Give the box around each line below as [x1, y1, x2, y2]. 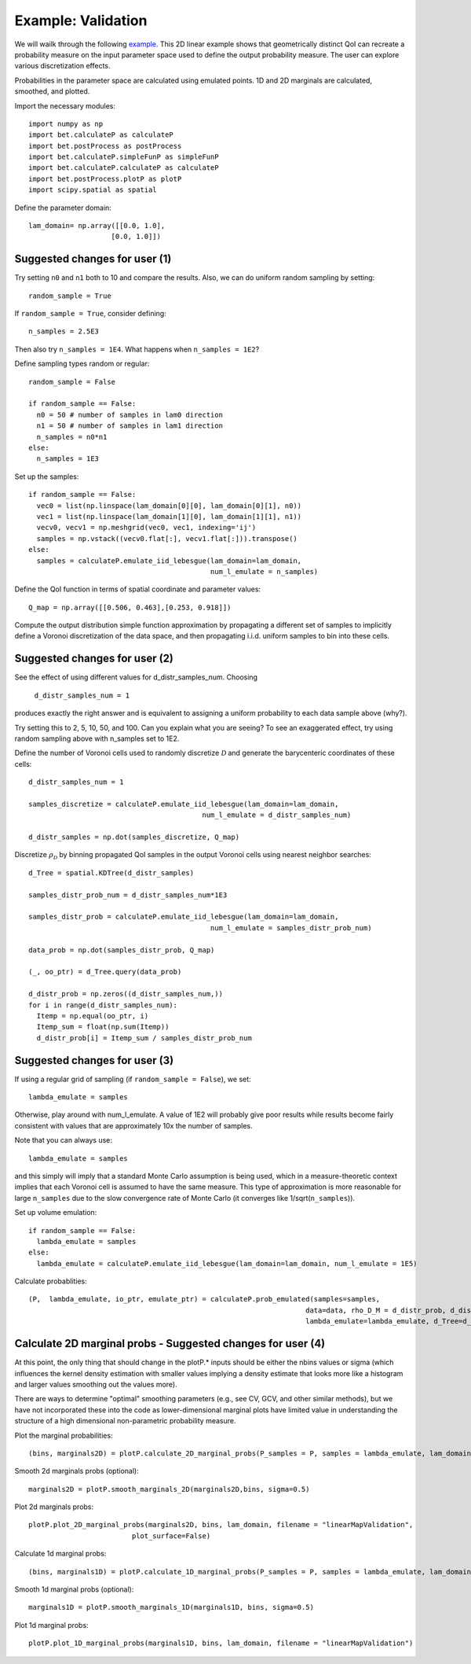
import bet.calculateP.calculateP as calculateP [28, 164, 219, 172]
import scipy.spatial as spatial [28, 186, 157, 194]
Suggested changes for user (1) [14, 252, 172, 266]
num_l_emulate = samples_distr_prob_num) [210, 923, 372, 932]
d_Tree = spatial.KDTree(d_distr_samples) [28, 868, 195, 877]
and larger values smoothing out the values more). [14, 1379, 178, 1389]
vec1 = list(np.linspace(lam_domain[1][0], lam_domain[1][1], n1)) [36, 512, 302, 521]
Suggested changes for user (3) [14, 1054, 174, 1067]
